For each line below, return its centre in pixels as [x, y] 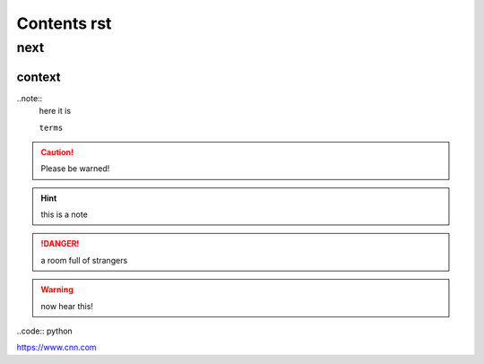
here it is [55, 111]
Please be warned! [75, 169]
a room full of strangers [84, 260]
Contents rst [64, 23]
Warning [57, 290]
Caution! [57, 152]
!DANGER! [60, 244]
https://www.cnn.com [57, 347]
